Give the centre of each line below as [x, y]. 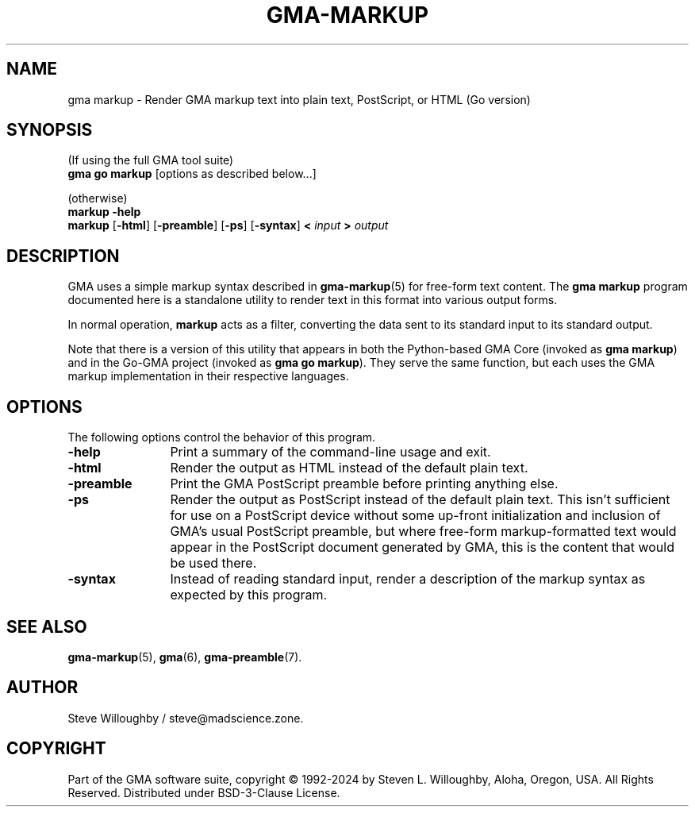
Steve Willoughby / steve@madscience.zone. [186, 718]
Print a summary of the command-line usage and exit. [330, 452]
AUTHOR [42, 688]
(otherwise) [98, 198]
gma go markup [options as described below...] [192, 174]
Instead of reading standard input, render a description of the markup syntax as [408, 579]
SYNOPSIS [50, 130]
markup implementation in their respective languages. [208, 376]
